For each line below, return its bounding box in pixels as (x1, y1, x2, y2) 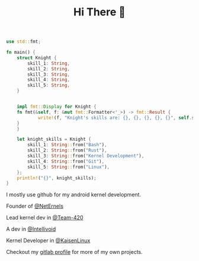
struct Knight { (17, 54, 57, 61)
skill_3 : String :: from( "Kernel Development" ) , (27, 153, 145, 159)
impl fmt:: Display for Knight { (17, 104, 97, 110)
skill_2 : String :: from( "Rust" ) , (27, 147, 108, 153)
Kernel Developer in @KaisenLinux (6, 237, 91, 244)
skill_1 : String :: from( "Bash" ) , (27, 142, 108, 148)
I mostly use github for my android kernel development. (6, 191, 141, 198)
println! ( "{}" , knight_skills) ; (17, 175, 97, 181)
